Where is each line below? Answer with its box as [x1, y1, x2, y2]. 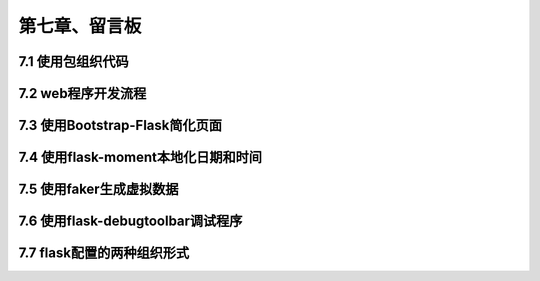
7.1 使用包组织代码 [18, 53, 129, 70]
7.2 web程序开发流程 [18, 85, 147, 102]
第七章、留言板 [18, 15, 142, 37]
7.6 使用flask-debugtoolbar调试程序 [18, 213, 243, 230]
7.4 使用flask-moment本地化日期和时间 [18, 149, 263, 166]
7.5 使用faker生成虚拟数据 [18, 181, 179, 198]
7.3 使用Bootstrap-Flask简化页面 [18, 117, 222, 134]
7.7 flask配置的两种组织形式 [18, 245, 190, 262]
